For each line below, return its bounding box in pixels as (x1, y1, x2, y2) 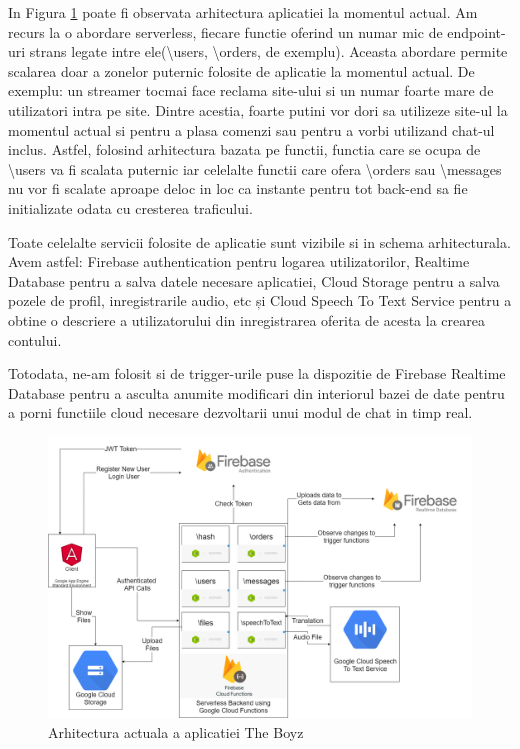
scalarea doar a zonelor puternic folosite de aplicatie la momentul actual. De (8, 60, 475, 81)
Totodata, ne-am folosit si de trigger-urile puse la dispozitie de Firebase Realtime (8, 363, 506, 384)
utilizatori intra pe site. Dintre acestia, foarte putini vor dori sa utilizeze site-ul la (8, 99, 508, 120)
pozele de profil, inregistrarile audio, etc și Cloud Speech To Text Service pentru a (8, 290, 512, 311)
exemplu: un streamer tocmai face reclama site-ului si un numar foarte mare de (8, 80, 494, 101)
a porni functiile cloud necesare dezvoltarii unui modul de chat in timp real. (8, 402, 473, 423)
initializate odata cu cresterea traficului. (8, 197, 253, 218)
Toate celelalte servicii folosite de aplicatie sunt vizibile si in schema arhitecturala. (8, 231, 511, 252)
